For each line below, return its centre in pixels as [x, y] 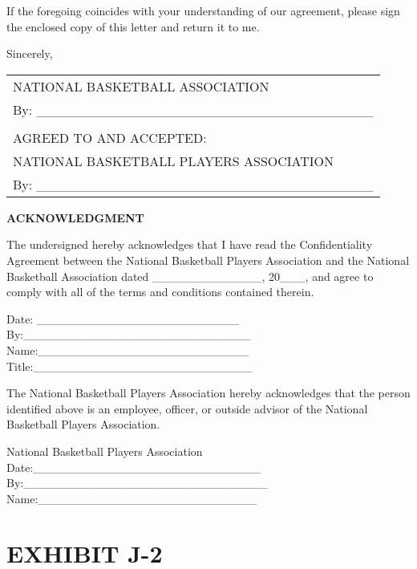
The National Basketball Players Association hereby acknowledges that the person [208, 393]
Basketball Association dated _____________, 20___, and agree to [190, 276]
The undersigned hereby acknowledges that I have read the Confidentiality [190, 244]
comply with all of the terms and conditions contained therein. [160, 292]
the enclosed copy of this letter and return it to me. [133, 26]
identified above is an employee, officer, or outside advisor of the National [187, 408]
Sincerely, [30, 53]
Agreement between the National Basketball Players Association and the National [208, 260]
